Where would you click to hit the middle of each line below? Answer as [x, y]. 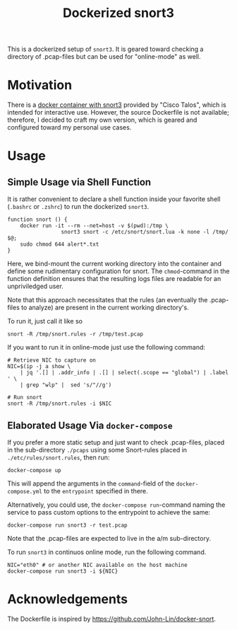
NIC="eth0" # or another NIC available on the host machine [98, 565]
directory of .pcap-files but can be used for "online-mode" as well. [104, 57]
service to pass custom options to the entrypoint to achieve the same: [109, 512]
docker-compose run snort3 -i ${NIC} [63, 571]
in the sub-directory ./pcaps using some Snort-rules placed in [97, 449]
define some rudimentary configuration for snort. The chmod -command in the [119, 271]
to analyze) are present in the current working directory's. [105, 308]
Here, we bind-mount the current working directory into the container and [115, 264]
